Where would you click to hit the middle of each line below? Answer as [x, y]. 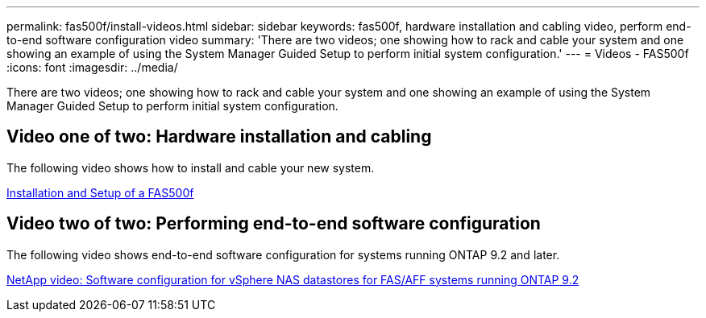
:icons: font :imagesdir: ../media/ [92, 67]
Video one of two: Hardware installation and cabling [219, 137]
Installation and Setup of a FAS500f [100, 192]
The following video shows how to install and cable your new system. [191, 167]
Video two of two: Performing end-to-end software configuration [274, 224]
